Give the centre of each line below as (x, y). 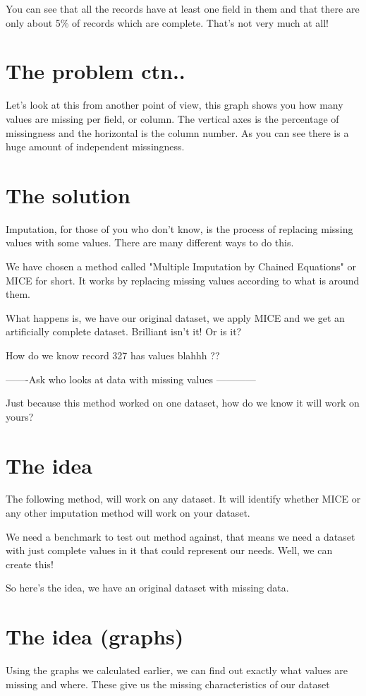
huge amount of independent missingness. (95, 146)
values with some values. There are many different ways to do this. (150, 242)
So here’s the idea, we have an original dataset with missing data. (147, 588)
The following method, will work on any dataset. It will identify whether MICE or (183, 499)
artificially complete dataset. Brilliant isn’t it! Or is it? (124, 331)
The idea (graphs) (95, 636)
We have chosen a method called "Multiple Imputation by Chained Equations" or (181, 266)
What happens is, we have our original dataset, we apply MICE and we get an (175, 317)
